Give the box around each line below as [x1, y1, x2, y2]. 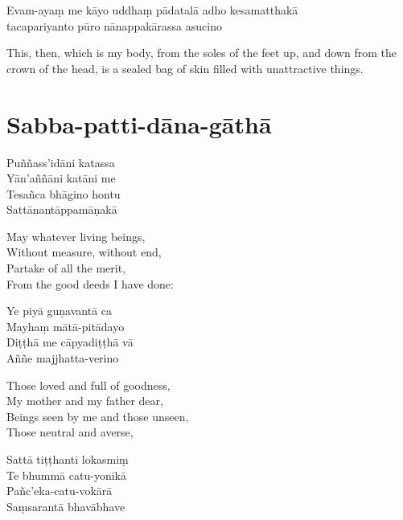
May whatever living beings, [6, 227, 146, 244]
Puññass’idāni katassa [6, 154, 115, 170]
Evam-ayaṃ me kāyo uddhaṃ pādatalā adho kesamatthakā [6, 2, 298, 18]
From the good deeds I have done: [6, 275, 174, 292]
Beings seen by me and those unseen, [6, 407, 189, 424]
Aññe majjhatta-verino [6, 350, 119, 366]
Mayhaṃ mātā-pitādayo [6, 317, 125, 334]
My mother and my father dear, [6, 392, 163, 409]
